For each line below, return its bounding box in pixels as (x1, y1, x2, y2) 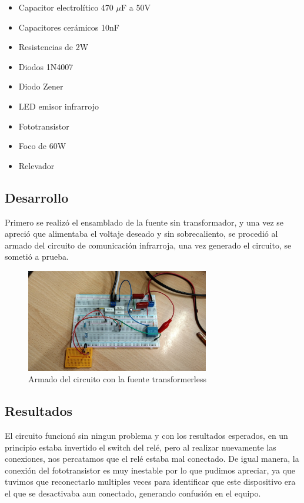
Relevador (18, 159, 55, 171)
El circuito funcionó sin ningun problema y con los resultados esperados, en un (5, 429, 288, 442)
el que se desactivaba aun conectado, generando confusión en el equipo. (5, 487, 261, 499)
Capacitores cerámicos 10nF (18, 21, 119, 33)
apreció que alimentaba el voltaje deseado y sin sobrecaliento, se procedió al (5, 227, 278, 240)
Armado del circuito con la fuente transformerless (28, 373, 206, 385)
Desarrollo (5, 188, 69, 206)
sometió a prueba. (5, 250, 69, 263)
